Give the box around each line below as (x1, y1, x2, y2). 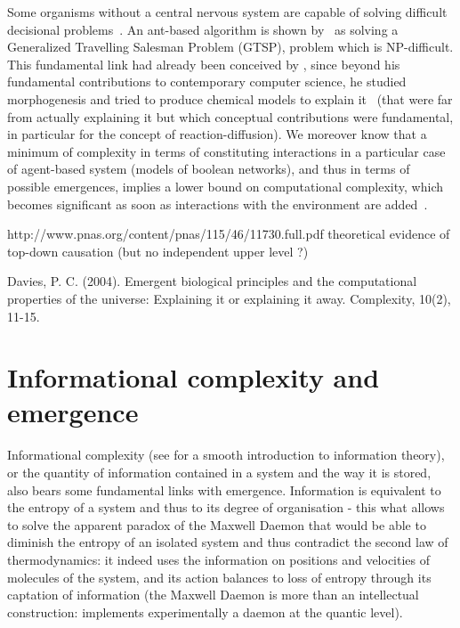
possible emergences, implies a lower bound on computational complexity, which (7, 176, 443, 195)
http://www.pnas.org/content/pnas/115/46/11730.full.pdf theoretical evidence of (7, 224, 450, 243)
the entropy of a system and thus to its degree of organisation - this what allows (7, 498, 445, 517)
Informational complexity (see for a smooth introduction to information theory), (7, 445, 445, 464)
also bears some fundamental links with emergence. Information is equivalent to (7, 480, 441, 499)
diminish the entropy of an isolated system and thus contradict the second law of (7, 533, 448, 551)
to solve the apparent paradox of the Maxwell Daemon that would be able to (7, 515, 426, 534)
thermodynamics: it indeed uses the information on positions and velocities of (7, 550, 431, 568)
